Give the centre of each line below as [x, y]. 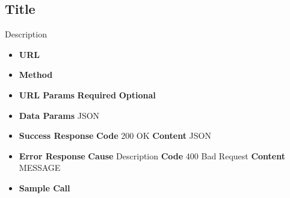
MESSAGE [40, 168]
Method [36, 75]
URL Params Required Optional [87, 94]
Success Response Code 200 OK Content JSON [115, 136]
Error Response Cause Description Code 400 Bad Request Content [152, 155]
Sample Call [45, 187]
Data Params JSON [59, 115]
